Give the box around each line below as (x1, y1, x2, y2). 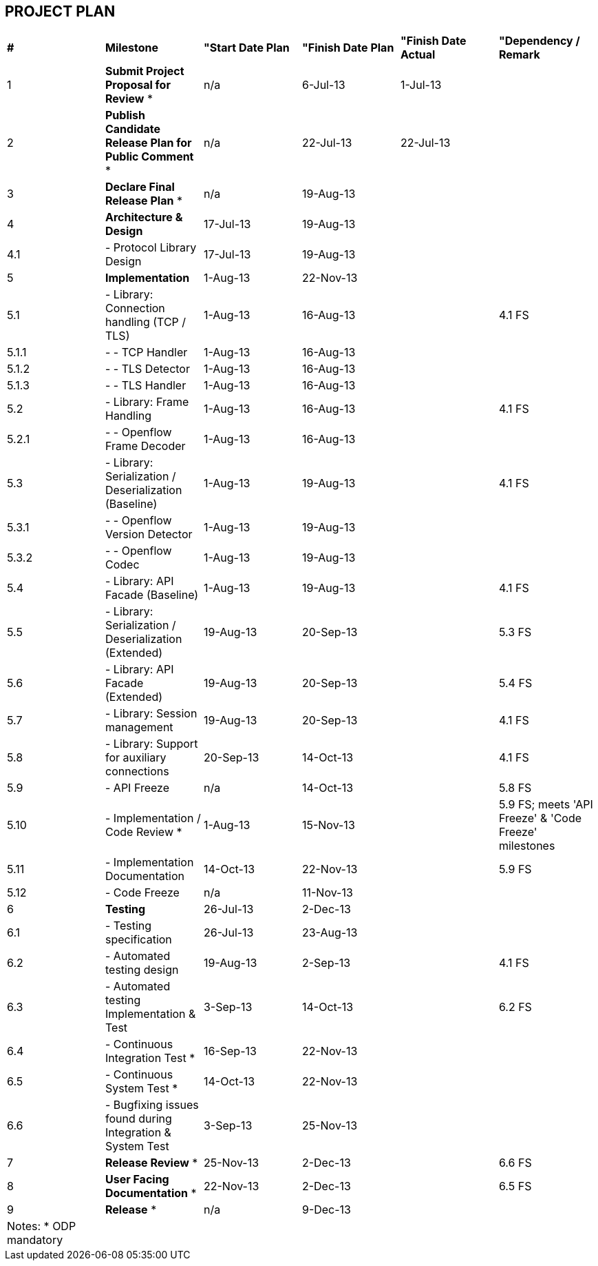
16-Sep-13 (203, 1044, 257, 1059)
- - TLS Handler (105, 378, 186, 393)
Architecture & (105, 210, 183, 225)
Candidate (105, 122, 161, 136)
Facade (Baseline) (105, 588, 199, 602)
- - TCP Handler (105, 345, 188, 360)
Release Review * (105, 1156, 198, 1170)
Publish (105, 108, 145, 123)
